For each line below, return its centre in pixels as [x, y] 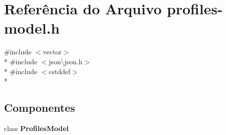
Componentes [40, 108]
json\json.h [66, 61]
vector [52, 52]
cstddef [60, 71]
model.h [32, 28]
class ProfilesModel [37, 128]
